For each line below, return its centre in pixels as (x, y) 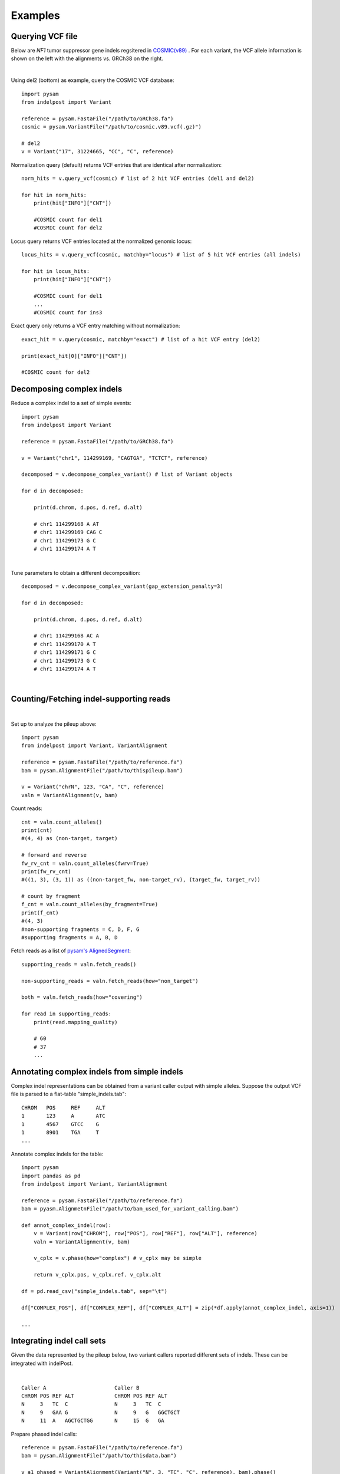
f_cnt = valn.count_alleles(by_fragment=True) (90, 904)
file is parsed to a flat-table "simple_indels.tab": (69, 1094)
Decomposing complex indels (67, 389)
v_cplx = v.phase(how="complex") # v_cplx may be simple (117, 1258)
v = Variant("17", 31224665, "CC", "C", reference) (98, 152)
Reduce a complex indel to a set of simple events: (71, 403)
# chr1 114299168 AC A (66, 636)
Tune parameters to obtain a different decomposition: (76, 573)
